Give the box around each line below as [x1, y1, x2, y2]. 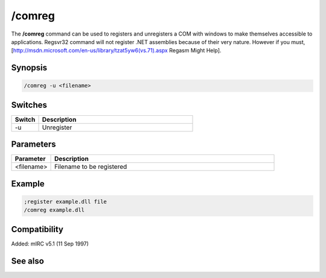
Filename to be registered [54, 163, 127, 171]
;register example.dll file [24, 198, 107, 205]
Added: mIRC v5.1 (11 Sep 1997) [11, 240, 89, 247]
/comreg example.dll [24, 207, 85, 213]
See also [11, 256, 45, 266]
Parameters [11, 139, 56, 150]
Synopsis [11, 63, 48, 73]
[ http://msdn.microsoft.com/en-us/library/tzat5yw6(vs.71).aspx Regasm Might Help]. [11, 47, 222, 54]
